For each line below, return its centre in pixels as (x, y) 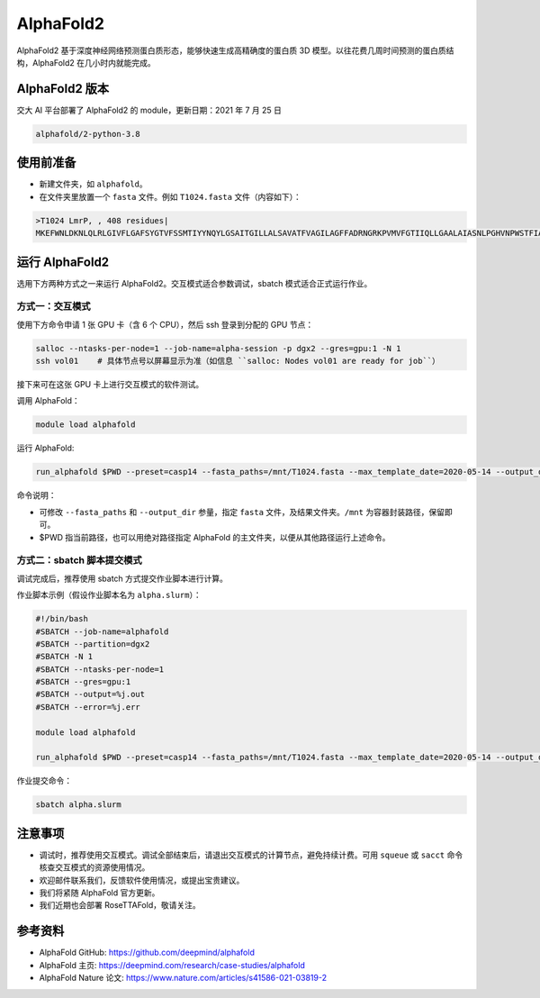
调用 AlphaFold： (48, 401)
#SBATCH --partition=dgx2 (93, 644)
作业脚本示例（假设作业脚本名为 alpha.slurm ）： (109, 595)
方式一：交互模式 (54, 306)
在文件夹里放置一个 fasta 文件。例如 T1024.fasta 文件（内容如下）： (170, 196)
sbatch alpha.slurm (78, 805)
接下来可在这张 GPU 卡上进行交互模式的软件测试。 (110, 385)
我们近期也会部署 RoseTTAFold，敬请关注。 (120, 905)
